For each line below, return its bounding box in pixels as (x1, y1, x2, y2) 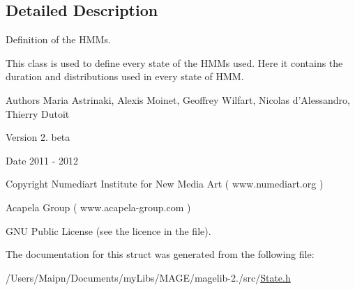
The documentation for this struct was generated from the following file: (6, 247, 315, 261)
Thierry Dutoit (6, 106, 70, 121)
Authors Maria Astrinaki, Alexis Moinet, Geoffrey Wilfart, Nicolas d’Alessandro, (6, 92, 350, 107)
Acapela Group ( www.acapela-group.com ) (6, 199, 191, 214)
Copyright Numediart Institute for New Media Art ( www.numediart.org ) (6, 176, 324, 191)
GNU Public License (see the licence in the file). (6, 223, 211, 238)
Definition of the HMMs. (6, 32, 111, 47)
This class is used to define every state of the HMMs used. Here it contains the (6, 55, 343, 70)
